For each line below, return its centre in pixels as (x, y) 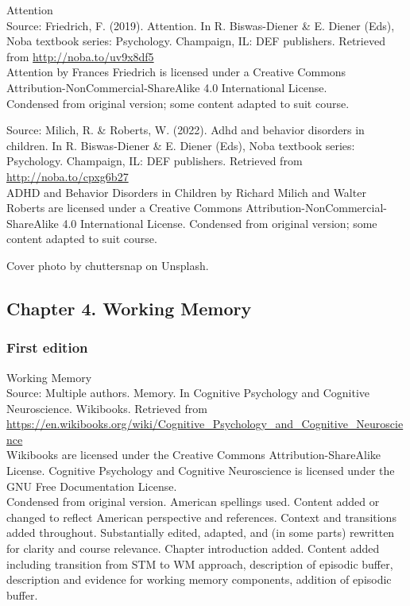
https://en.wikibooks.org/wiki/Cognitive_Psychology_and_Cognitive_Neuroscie (205, 424)
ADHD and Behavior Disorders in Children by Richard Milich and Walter (186, 192)
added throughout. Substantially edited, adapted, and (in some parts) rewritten (201, 533)
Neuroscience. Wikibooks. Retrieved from (107, 408)
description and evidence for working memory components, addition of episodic (199, 579)
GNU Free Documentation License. (92, 486)
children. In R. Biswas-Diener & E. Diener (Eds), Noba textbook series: (181, 145)
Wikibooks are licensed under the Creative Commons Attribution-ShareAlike (194, 455)
